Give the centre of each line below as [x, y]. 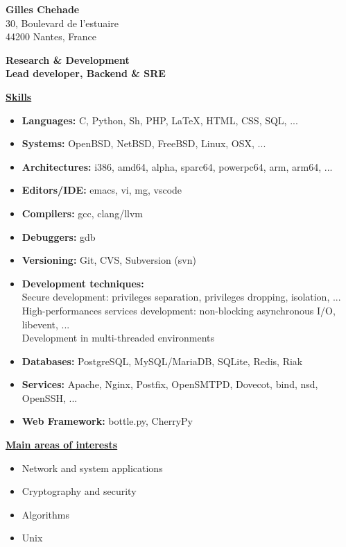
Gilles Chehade [43, 9]
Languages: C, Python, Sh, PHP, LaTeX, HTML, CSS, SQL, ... [160, 120]
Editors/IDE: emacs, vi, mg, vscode [102, 190]
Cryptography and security [79, 491]
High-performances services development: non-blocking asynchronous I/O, [179, 310]
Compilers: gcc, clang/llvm [82, 213]
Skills [19, 96]
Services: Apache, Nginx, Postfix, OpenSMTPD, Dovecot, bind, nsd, [170, 384]
